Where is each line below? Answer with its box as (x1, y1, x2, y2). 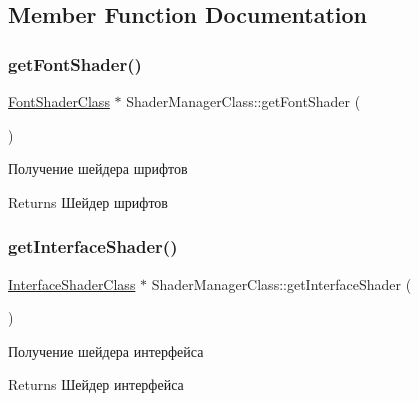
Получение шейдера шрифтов (8, 158, 188, 179)
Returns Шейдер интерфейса (8, 374, 184, 395)
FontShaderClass (8, 91, 110, 111)
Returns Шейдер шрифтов (8, 191, 168, 212)
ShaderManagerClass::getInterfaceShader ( (151, 273, 412, 294)
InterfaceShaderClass (8, 273, 136, 294)
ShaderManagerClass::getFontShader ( (126, 91, 361, 111)
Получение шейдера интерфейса (8, 340, 204, 361)
